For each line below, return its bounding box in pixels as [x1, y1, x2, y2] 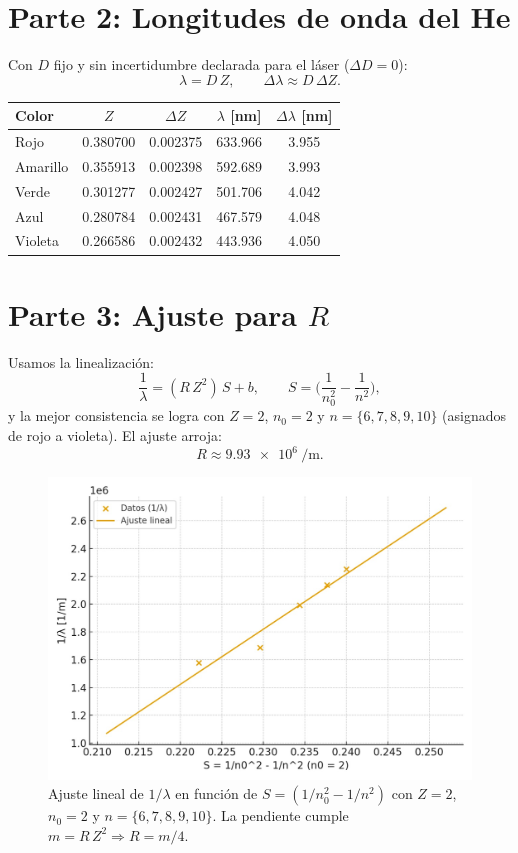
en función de [175, 783, 258, 804]
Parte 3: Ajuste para [8, 293, 298, 334]
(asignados [442, 405, 507, 426]
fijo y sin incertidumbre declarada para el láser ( [53, 54, 350, 75]
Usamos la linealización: [8, 351, 154, 372]
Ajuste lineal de [48, 783, 144, 804]
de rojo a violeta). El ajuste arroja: [8, 424, 222, 445]
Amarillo [15, 155, 69, 176]
